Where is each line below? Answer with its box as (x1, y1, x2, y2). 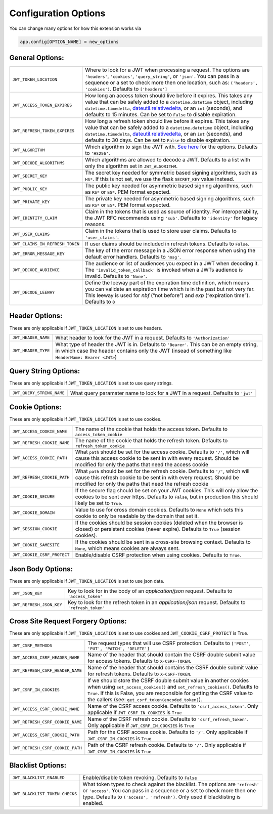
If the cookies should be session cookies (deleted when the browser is (75, 519, 243, 526)
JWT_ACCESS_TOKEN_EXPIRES (12, 102, 72, 108)
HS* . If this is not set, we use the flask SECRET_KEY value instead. (85, 176, 235, 183)
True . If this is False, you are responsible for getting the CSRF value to (87, 690, 253, 697)
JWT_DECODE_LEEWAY (12, 289, 55, 295)
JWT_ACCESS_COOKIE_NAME (12, 429, 67, 434)
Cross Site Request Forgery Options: (9, 617, 127, 626)
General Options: (9, 53, 64, 62)
